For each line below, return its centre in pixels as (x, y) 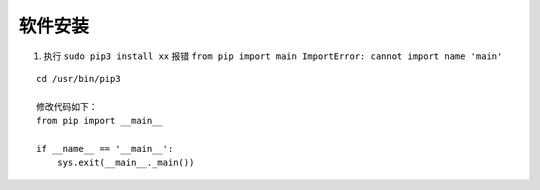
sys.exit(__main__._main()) (125, 163)
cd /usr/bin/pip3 (78, 78)
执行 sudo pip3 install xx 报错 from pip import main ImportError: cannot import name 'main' (273, 56)
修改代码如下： (67, 106)
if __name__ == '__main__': (105, 148)
